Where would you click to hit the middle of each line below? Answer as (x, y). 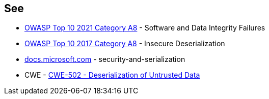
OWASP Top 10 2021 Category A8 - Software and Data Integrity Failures (145, 28)
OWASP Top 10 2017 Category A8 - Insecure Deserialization (125, 44)
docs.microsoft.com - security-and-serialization (105, 59)
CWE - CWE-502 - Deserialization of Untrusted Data (112, 75)
